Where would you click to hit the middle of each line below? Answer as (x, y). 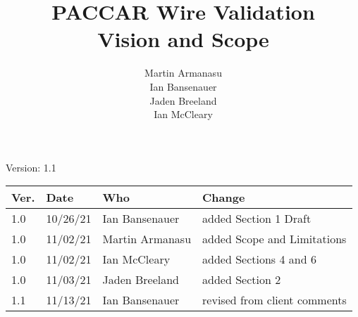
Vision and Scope (183, 39)
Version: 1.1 (31, 167)
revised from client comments (274, 300)
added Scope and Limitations (274, 239)
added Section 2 (242, 280)
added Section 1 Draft (257, 219)
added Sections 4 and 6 (259, 259)
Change (224, 198)
